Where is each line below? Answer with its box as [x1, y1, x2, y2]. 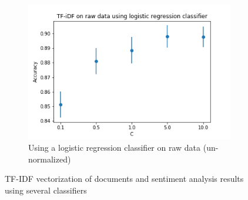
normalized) [28, 152, 71, 165]
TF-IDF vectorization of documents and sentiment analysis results [5, 172, 244, 185]
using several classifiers [5, 184, 87, 196]
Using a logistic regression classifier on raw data [28, 141, 201, 153]
